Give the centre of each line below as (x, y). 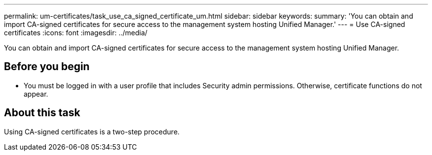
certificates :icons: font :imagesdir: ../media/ (76, 33)
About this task (42, 113)
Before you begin (47, 67)
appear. (36, 94)
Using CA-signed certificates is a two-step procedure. (92, 131)
